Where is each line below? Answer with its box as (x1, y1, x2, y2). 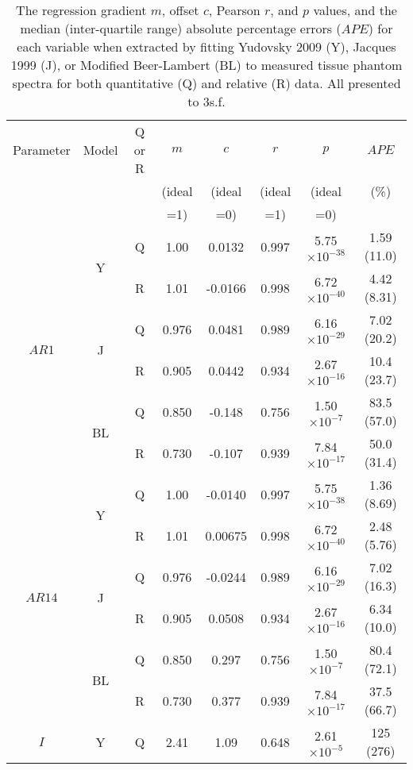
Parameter (13, 141, 71, 159)
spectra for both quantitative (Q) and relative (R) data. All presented (12, 74, 401, 92)
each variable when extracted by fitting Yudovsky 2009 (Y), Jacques (17, 37, 396, 56)
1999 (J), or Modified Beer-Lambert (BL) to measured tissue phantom (10, 56, 403, 74)
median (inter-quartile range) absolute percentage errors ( (20, 19, 342, 37)
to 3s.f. (187, 92, 226, 110)
